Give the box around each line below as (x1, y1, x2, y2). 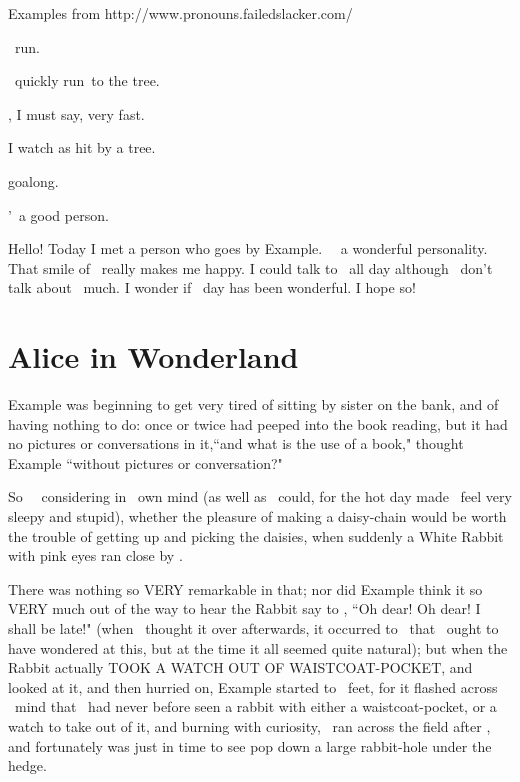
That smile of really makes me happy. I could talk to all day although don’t (8, 257, 493, 278)
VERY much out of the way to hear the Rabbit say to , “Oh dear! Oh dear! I (8, 598, 481, 619)
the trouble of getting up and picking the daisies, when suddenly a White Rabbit (8, 525, 504, 546)
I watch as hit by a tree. (8, 137, 156, 158)
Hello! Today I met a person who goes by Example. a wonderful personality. (8, 238, 488, 259)
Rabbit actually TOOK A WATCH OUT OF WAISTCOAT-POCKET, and (8, 657, 473, 678)
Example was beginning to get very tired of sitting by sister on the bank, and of (8, 394, 499, 415)
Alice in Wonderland (8, 336, 299, 377)
